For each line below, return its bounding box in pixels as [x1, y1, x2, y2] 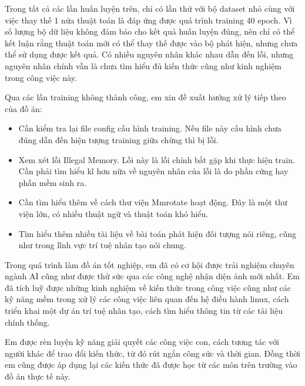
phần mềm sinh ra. [18, 176, 87, 188]
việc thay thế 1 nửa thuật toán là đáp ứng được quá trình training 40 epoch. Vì [5, 13, 292, 26]
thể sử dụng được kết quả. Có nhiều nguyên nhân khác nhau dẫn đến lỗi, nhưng [5, 48, 294, 60]
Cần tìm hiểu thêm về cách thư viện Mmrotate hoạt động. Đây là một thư [18, 196, 287, 208]
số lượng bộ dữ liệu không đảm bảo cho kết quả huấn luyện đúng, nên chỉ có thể [5, 25, 295, 38]
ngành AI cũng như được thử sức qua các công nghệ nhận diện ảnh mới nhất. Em [5, 270, 300, 282]
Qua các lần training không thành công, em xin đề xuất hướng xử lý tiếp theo [5, 91, 286, 103]
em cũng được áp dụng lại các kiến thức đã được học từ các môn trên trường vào [5, 358, 297, 371]
